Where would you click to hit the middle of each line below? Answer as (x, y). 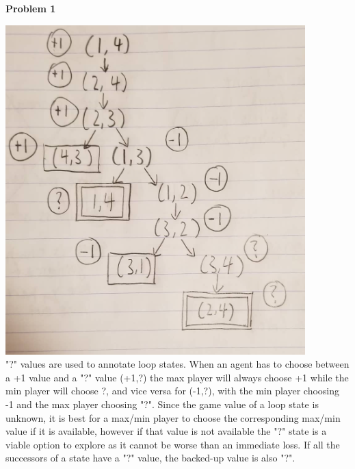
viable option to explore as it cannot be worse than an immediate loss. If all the (173, 444)
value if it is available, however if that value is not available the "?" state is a (166, 431)
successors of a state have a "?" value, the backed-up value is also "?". (150, 458)
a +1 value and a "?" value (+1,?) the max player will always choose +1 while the (177, 377)
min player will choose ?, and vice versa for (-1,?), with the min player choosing (173, 391)
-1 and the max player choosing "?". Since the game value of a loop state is (162, 404)
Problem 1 (31, 8)
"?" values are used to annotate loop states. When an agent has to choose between (177, 364)
